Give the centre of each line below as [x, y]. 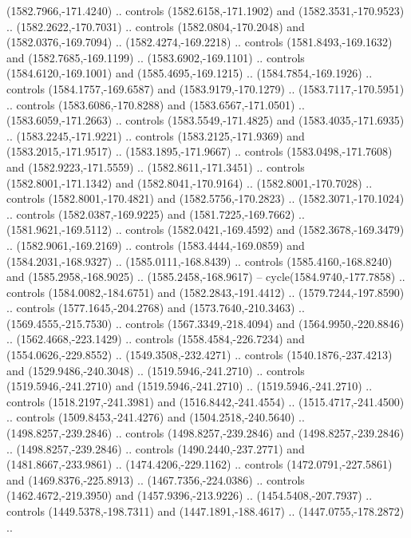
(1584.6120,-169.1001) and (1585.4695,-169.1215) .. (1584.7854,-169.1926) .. [190, 73]
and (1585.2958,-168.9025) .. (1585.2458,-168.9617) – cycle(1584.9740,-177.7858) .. [206, 277]
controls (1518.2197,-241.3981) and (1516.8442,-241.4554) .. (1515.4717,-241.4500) [205, 401]
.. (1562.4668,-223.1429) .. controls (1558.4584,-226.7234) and [156, 339]
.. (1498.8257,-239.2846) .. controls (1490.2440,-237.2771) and [156, 448]
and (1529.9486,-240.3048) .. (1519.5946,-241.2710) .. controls [156, 370]
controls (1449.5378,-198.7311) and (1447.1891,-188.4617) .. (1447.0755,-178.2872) [205, 511]
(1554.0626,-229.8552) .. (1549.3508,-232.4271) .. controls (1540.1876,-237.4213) [200, 355]
